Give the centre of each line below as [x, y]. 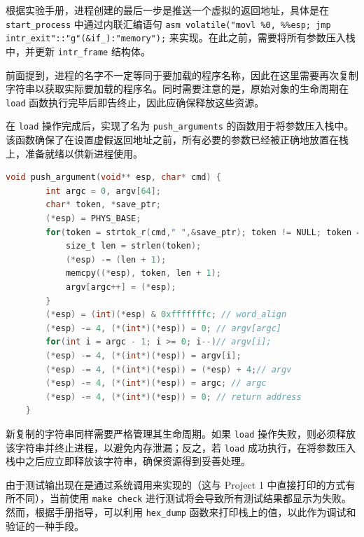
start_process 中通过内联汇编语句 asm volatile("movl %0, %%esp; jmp [168, 23]
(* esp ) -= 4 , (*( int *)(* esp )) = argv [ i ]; [143, 355]
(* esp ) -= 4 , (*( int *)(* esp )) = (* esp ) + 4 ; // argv [169, 369]
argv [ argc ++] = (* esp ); [121, 287]
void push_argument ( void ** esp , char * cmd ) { [113, 177]
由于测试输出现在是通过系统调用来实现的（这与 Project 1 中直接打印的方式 [176, 484]
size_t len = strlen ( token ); [133, 246]
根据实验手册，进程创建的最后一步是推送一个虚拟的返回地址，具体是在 [167, 10]
